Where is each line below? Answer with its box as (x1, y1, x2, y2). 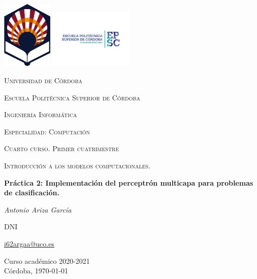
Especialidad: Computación (4, 126, 90, 136)
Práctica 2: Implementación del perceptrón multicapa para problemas (4, 177, 253, 188)
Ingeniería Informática (4, 109, 77, 120)
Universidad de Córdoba (4, 75, 82, 86)
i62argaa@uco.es (4, 238, 54, 249)
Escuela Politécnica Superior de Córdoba (4, 92, 140, 102)
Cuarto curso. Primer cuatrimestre (4, 143, 119, 154)
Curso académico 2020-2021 (4, 255, 90, 266)
